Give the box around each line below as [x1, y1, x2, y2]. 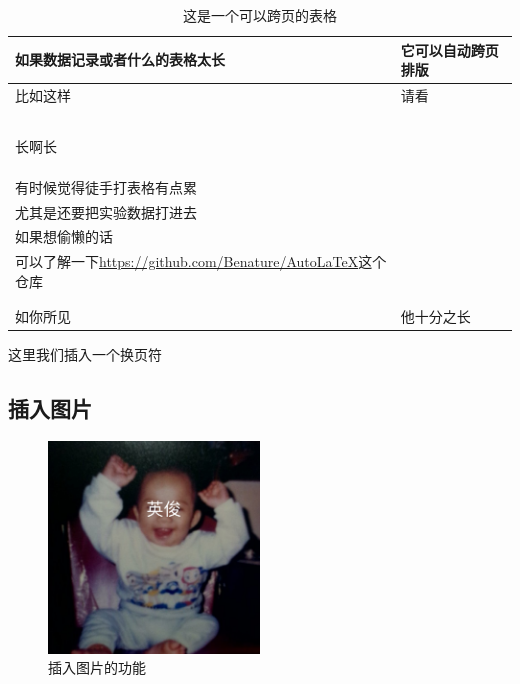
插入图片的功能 [48, 657, 146, 678]
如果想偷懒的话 [15, 226, 113, 247]
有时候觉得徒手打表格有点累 [15, 176, 197, 197]
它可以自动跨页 [400, 39, 499, 60]
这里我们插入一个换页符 [8, 344, 162, 365]
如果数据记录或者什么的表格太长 [15, 49, 225, 70]
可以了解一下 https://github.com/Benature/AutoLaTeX [15, 251, 359, 272]
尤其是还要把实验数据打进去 [15, 201, 197, 222]
